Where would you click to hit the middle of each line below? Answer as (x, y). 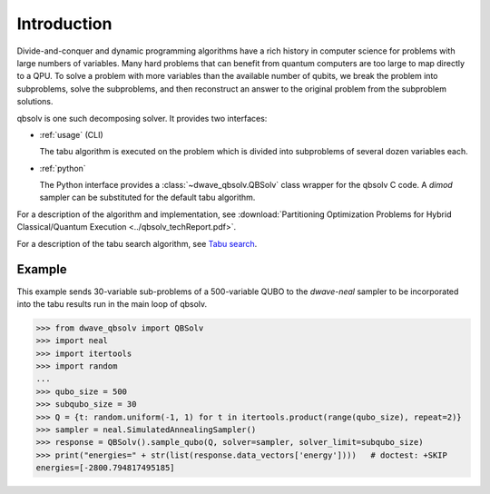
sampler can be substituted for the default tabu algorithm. (147, 198)
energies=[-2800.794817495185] (106, 468)
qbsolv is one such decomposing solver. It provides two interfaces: (142, 118)
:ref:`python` (63, 168)
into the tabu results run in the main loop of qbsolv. (112, 303)
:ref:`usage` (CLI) (71, 134)
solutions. (35, 102)
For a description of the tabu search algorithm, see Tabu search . (137, 243)
